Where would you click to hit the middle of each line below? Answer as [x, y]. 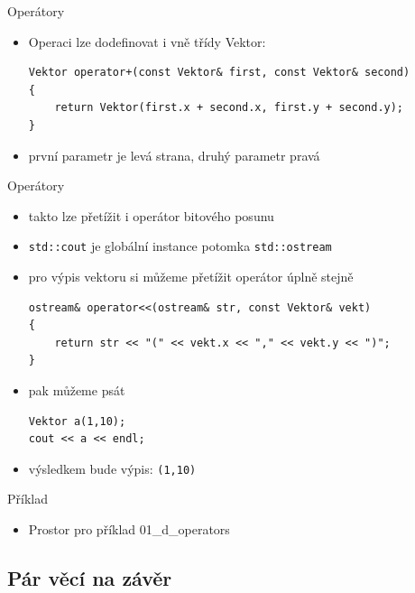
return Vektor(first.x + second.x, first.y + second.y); [229, 108]
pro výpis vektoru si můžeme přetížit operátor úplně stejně [191, 276]
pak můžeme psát [77, 389]
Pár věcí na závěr [90, 577]
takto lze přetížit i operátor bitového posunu [151, 215]
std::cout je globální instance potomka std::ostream [180, 246]
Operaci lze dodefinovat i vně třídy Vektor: [147, 41]
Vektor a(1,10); [77, 421]
